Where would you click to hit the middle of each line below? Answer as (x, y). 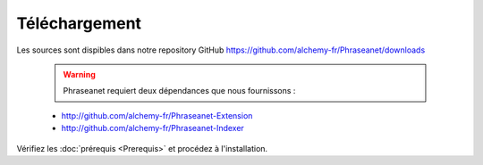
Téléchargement (79, 23)
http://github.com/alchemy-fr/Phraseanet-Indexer (153, 128)
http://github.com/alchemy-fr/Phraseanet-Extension (157, 115)
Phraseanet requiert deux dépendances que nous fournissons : (179, 91)
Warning (79, 74)
